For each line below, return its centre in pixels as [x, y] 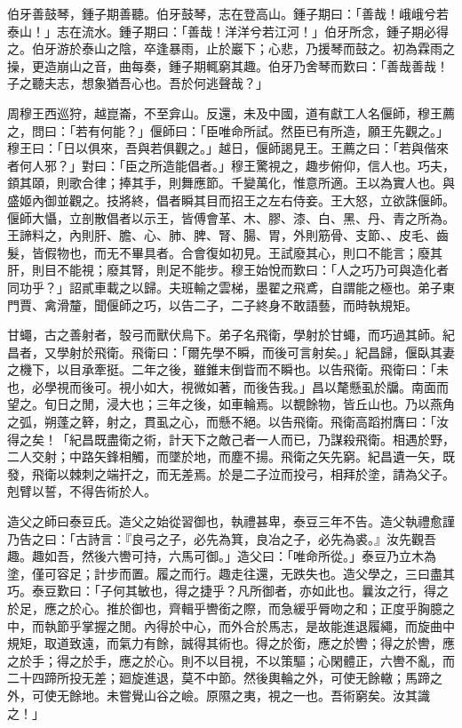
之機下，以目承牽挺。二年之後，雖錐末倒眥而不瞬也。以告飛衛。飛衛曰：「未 [228, 369]
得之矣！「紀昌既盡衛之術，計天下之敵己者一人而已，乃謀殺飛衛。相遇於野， [231, 439]
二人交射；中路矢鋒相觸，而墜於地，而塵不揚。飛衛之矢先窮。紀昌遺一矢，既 [231, 456]
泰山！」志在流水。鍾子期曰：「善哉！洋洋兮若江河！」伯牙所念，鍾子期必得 [228, 31]
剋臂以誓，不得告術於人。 [82, 491]
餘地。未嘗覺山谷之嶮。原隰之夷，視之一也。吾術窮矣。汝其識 [249, 695]
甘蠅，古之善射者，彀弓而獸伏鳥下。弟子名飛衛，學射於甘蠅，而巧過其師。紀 [231, 335]
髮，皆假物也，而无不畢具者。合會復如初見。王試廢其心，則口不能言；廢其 [225, 252]
